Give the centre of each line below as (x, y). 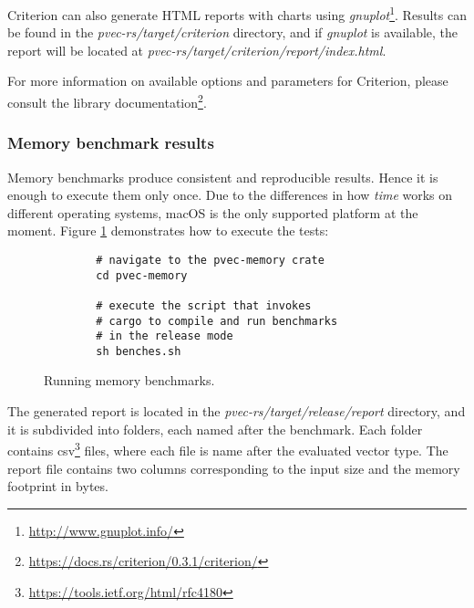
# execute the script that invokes (204, 305)
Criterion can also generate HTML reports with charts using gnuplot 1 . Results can (237, 13)
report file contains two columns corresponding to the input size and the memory (234, 468)
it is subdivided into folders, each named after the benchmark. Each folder (215, 429)
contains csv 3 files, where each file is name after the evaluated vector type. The (228, 449)
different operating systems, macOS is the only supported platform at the (213, 212)
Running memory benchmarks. (129, 380)
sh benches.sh (139, 351)
